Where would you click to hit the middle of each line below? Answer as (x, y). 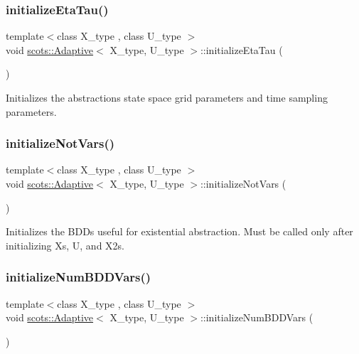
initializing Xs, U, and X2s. (65, 245)
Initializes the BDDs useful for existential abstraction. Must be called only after (179, 231)
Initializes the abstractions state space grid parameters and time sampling (167, 97)
